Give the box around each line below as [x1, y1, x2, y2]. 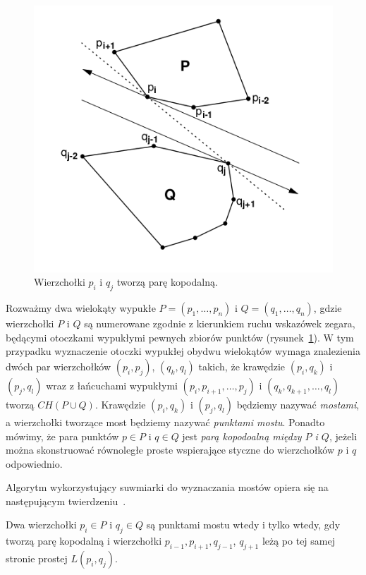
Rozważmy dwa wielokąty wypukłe [6, 301, 156, 315]
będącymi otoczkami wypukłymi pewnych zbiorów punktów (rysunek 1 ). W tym [6, 329, 354, 344]
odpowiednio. [6, 456, 63, 471]
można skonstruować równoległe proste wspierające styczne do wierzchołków [6, 442, 335, 457]
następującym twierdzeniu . [6, 493, 126, 508]
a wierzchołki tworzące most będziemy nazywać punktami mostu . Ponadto [6, 414, 325, 429]
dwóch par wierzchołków [6, 358, 111, 373]
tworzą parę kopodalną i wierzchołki [6, 533, 162, 548]
